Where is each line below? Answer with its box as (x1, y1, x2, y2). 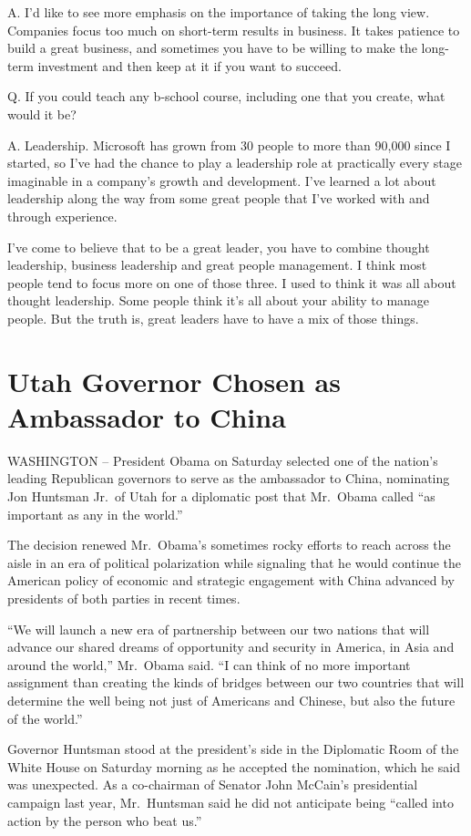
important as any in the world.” (7, 504, 183, 523)
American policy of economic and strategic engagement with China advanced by (7, 571, 455, 590)
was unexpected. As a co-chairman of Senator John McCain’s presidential (7, 775, 418, 794)
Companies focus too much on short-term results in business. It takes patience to (7, 20, 460, 39)
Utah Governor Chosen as (7, 362, 341, 399)
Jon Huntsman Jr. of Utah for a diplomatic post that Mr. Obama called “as (7, 487, 435, 505)
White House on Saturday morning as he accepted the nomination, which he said (7, 757, 460, 776)
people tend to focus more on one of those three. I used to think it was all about (7, 273, 456, 292)
